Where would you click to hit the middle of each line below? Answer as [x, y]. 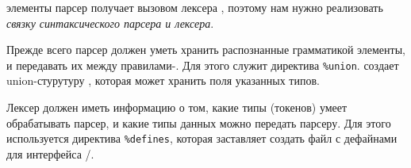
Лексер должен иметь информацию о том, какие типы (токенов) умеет [177, 107]
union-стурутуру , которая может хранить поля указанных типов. [163, 80]
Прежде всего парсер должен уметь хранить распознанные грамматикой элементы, [206, 50]
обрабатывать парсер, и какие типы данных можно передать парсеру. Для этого [199, 122]
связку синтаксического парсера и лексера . [110, 23]
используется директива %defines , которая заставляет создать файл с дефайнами [202, 138]
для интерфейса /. [50, 153]
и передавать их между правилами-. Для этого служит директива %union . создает [203, 65]
